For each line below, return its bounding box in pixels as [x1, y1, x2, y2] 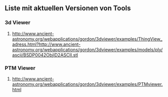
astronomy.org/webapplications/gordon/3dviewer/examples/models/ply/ [12, 46, 163, 52]
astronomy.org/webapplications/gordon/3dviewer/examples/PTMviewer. [12, 81, 163, 87]
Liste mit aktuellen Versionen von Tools [5, 4, 131, 13]
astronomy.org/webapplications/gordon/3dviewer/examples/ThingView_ [12, 36, 162, 42]
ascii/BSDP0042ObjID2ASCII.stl [12, 52, 79, 58]
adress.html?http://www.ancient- [12, 41, 81, 47]
